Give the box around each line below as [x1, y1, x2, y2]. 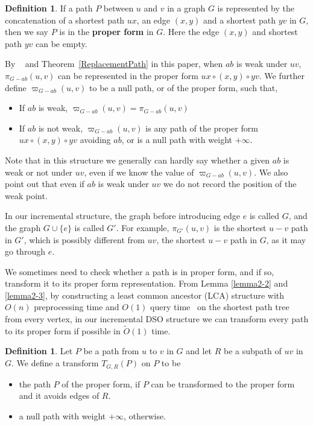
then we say [5, 25, 49, 38]
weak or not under [5, 165, 73, 178]
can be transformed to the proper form [151, 377, 295, 390]
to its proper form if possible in [5, 324, 121, 337]
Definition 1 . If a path [5, 2, 93, 14]
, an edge [136, 13, 171, 26]
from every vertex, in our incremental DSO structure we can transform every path [5, 313, 309, 325]
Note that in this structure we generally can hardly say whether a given [5, 153, 270, 166]
